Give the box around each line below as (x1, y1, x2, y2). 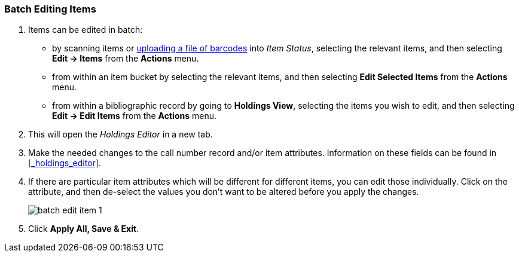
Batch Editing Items (4, 3, 96, 15)
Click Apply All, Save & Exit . (28, 224, 139, 234)
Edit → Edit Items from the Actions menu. (52, 111, 216, 121)
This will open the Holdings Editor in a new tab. (28, 129, 213, 140)
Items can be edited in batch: (28, 25, 143, 35)
